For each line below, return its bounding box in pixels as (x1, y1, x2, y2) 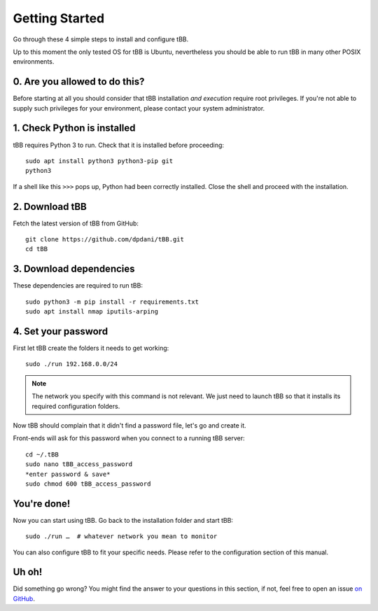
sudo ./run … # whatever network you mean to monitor (25, 533, 218, 540)
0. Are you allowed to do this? (13, 76, 145, 87)
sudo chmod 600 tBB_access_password (25, 479, 151, 488)
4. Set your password (13, 325, 108, 337)
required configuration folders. (31, 402, 120, 410)
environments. (13, 57, 55, 66)
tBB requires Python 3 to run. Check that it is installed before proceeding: (13, 141, 224, 149)
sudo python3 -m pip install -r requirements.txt (25, 297, 199, 306)
